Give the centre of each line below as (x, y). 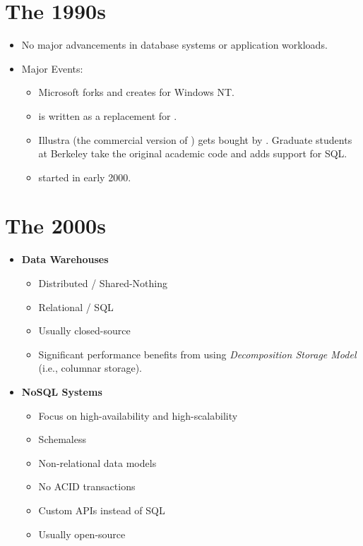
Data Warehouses (65, 259)
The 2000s (55, 225)
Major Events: (52, 68)
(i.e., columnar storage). (90, 368)
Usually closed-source (84, 330)
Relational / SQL (76, 307)
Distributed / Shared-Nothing (103, 283)
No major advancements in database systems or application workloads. (174, 45)
